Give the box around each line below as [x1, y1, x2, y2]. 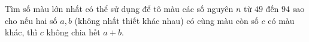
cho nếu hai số [5, 14, 57, 26]
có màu [268, 14, 295, 26]
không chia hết [46, 26, 101, 38]
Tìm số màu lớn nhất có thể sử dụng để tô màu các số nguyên [5, 2, 234, 14]
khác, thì [5, 26, 38, 38]
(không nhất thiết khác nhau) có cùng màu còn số [74, 14, 259, 26]
